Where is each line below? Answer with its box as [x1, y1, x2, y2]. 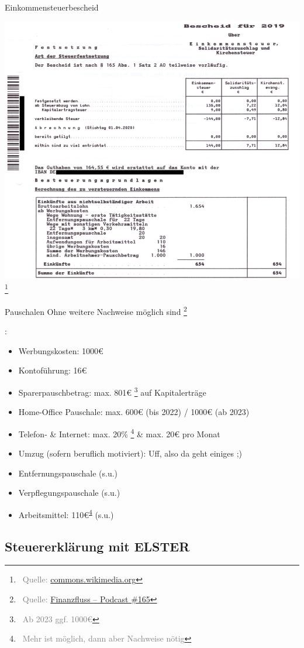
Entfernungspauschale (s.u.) [18, 467, 118, 479]
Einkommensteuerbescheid [5, 1, 99, 13]
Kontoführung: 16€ [18, 364, 87, 376]
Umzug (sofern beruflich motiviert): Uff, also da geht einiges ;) [18, 447, 243, 460]
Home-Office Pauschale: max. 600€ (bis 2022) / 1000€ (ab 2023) [18, 406, 250, 418]
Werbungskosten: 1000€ [18, 344, 103, 356]
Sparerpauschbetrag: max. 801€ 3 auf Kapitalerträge [18, 385, 206, 398]
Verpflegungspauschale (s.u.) [18, 486, 120, 499]
